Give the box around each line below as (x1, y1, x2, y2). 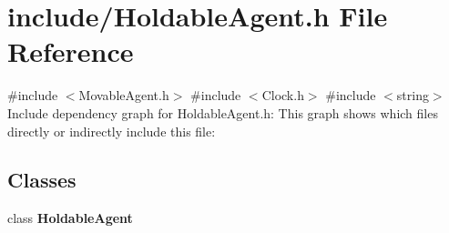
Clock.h (261, 86, 304, 105)
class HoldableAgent (7, 208, 133, 228)
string (396, 86, 429, 105)
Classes (7, 166, 77, 194)
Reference (7, 33, 134, 70)
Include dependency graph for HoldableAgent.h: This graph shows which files (7, 103, 438, 122)
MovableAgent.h (78, 86, 169, 105)
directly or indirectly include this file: (7, 121, 216, 140)
